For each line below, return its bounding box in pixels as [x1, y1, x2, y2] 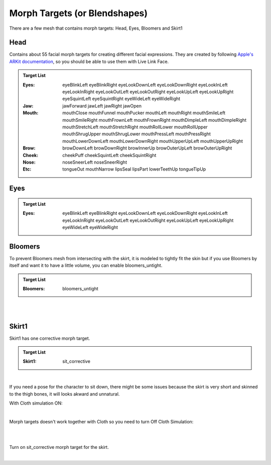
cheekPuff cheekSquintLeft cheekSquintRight [62, 152, 157, 158]
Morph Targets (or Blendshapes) [9, 8, 148, 19]
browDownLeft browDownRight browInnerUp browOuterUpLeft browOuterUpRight [62, 145, 232, 151]
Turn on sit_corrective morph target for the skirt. [9, 444, 109, 450]
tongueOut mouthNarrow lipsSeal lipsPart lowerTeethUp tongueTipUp [62, 166, 206, 172]
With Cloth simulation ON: [9, 400, 63, 406]
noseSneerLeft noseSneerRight [62, 159, 127, 165]
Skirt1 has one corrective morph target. [9, 335, 90, 341]
